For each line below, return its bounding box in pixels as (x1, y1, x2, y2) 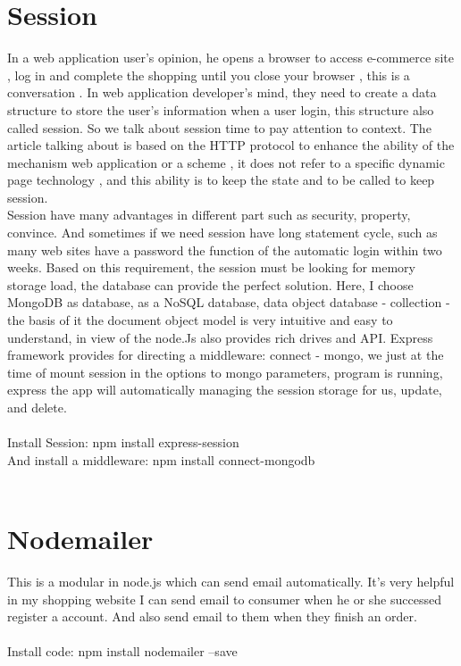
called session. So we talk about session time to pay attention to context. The (7, 118, 432, 137)
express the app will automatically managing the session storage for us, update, (7, 380, 442, 399)
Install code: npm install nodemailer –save (7, 642, 238, 661)
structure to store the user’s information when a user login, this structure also (7, 100, 434, 119)
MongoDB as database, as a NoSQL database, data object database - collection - (7, 293, 450, 312)
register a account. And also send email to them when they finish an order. (7, 607, 417, 626)
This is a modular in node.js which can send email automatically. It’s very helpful (7, 572, 455, 591)
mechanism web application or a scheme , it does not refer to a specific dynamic (7, 153, 445, 171)
